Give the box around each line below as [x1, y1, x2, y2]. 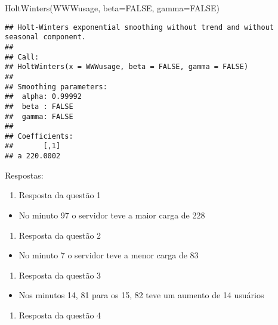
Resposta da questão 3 [18, 268, 101, 281]
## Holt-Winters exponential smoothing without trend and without [5, 23, 274, 32]
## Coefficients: [5, 132, 73, 140]
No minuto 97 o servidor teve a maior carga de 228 [18, 208, 205, 221]
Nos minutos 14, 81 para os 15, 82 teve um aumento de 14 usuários [18, 289, 264, 301]
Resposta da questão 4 [18, 308, 101, 321]
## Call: [5, 52, 39, 61]
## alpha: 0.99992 [5, 92, 82, 101]
